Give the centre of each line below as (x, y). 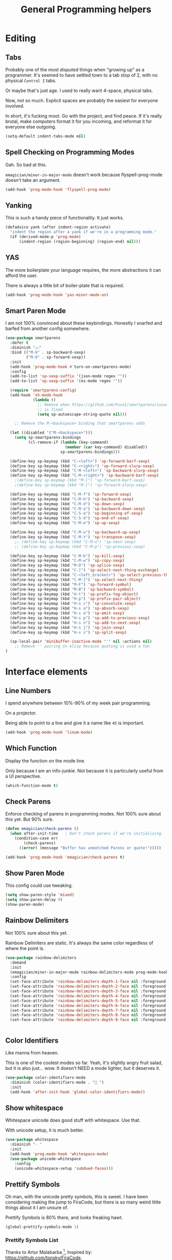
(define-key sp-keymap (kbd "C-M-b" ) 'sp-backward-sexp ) (72, 499)
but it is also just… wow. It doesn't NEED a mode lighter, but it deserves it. (83, 1068)
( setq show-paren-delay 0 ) (34, 900)
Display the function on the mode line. (45, 761)
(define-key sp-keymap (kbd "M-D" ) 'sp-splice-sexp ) (67, 566)
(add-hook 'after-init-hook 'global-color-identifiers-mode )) (78, 1092)
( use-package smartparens (33, 338)
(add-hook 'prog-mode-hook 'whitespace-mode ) (59, 1154)
